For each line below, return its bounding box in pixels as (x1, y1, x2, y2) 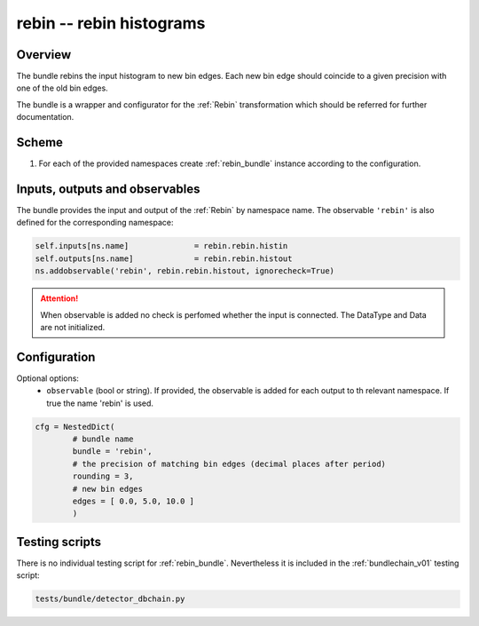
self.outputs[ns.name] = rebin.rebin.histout (35, 253, 293, 264)
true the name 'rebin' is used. (46, 398, 154, 408)
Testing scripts (16, 534, 102, 550)
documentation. (16, 112, 75, 123)
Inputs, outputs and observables (16, 181, 200, 196)
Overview (16, 47, 72, 62)
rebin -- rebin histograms (16, 13, 206, 33)
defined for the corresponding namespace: (16, 218, 174, 228)
